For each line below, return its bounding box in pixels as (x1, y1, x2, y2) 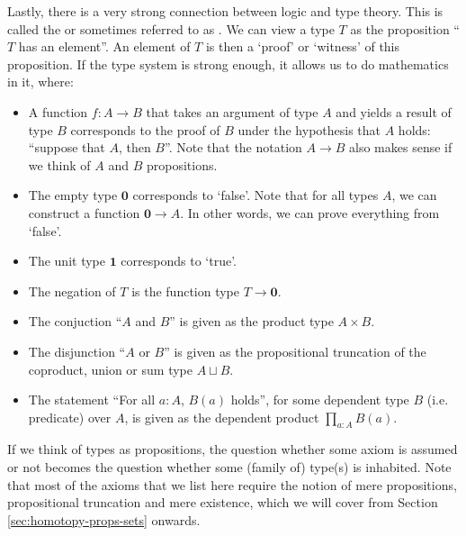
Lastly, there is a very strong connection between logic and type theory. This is (7, 2, 444, 20)
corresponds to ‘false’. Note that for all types (132, 186, 379, 204)
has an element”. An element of (18, 37, 191, 56)
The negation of (28, 281, 116, 300)
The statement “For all (28, 390, 156, 409)
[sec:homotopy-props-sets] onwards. (7, 510, 201, 529)
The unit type (28, 251, 105, 270)
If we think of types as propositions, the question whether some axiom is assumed (7, 440, 458, 459)
